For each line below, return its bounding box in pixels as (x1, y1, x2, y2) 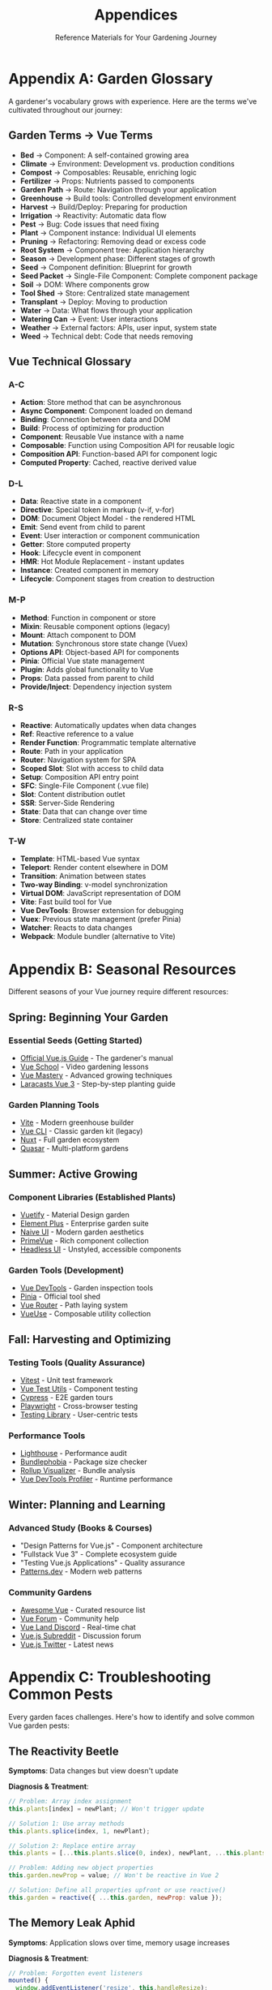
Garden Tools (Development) (8, 1264, 124, 1276)
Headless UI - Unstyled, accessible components (19, 1244, 182, 1254)
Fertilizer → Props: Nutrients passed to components (19, 176, 195, 186)
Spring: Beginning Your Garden (8, 1010, 168, 1024)
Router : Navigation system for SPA (19, 755, 136, 765)
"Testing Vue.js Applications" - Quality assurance (19, 1557, 185, 1567)
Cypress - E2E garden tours (19, 1392, 113, 1402)
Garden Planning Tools (8, 1099, 100, 1110)
